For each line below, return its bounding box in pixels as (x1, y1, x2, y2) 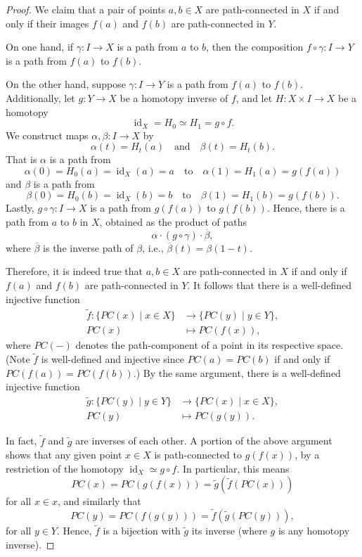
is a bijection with (103, 523, 181, 538)
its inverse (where (191, 523, 267, 538)
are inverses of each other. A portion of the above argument (75, 433, 332, 448)
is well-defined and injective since (41, 352, 184, 366)
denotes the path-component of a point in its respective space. (75, 338, 344, 352)
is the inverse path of (43, 240, 134, 255)
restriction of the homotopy (6, 461, 124, 475)
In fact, (6, 433, 37, 448)
